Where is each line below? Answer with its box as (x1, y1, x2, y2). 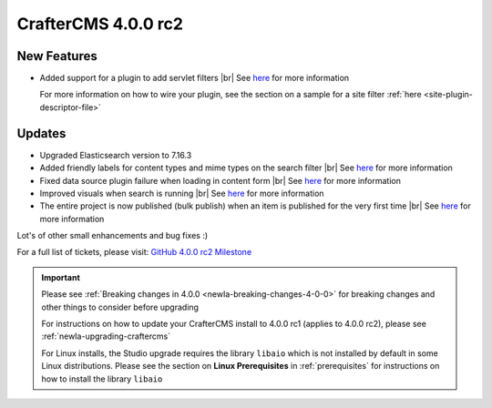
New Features (16, 48, 97, 64)
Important (41, 271, 81, 282)
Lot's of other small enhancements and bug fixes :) (16, 230, 209, 241)
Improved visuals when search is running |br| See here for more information (39, 188, 324, 199)
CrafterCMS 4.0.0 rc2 (16, 14, 184, 34)
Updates (16, 126, 67, 141)
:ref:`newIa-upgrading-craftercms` (41, 331, 171, 342)
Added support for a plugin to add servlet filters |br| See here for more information (39, 73, 350, 84)
